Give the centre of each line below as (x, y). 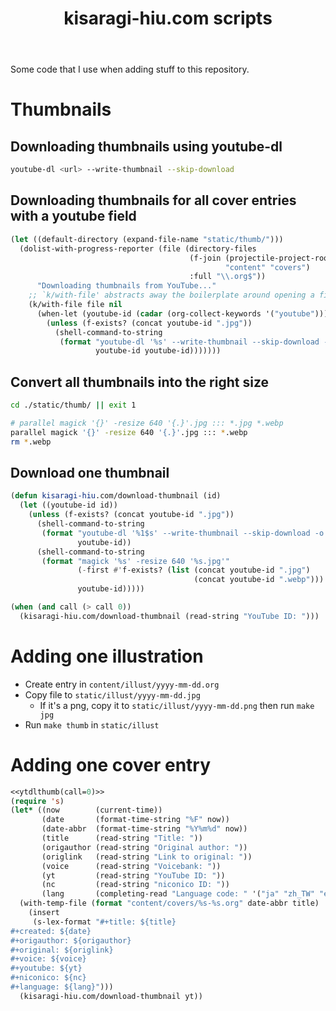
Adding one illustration (107, 656)
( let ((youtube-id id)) (68, 505)
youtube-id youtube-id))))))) (158, 351)
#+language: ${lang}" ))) (62, 987)
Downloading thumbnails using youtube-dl (146, 146)
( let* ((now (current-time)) (86, 810)
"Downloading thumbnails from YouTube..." (126, 286)
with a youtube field (73, 216)
